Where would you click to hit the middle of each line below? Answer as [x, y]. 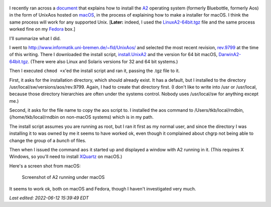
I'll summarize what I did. [35, 38]
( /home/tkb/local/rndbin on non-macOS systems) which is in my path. [82, 117]
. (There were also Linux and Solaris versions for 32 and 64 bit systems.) [103, 61]
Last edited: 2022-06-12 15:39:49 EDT [49, 197]
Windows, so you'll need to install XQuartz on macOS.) [66, 157]
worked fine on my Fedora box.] [42, 29]
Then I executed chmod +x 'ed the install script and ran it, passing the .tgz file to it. [95, 71]
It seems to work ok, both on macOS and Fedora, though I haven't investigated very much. [103, 188]
